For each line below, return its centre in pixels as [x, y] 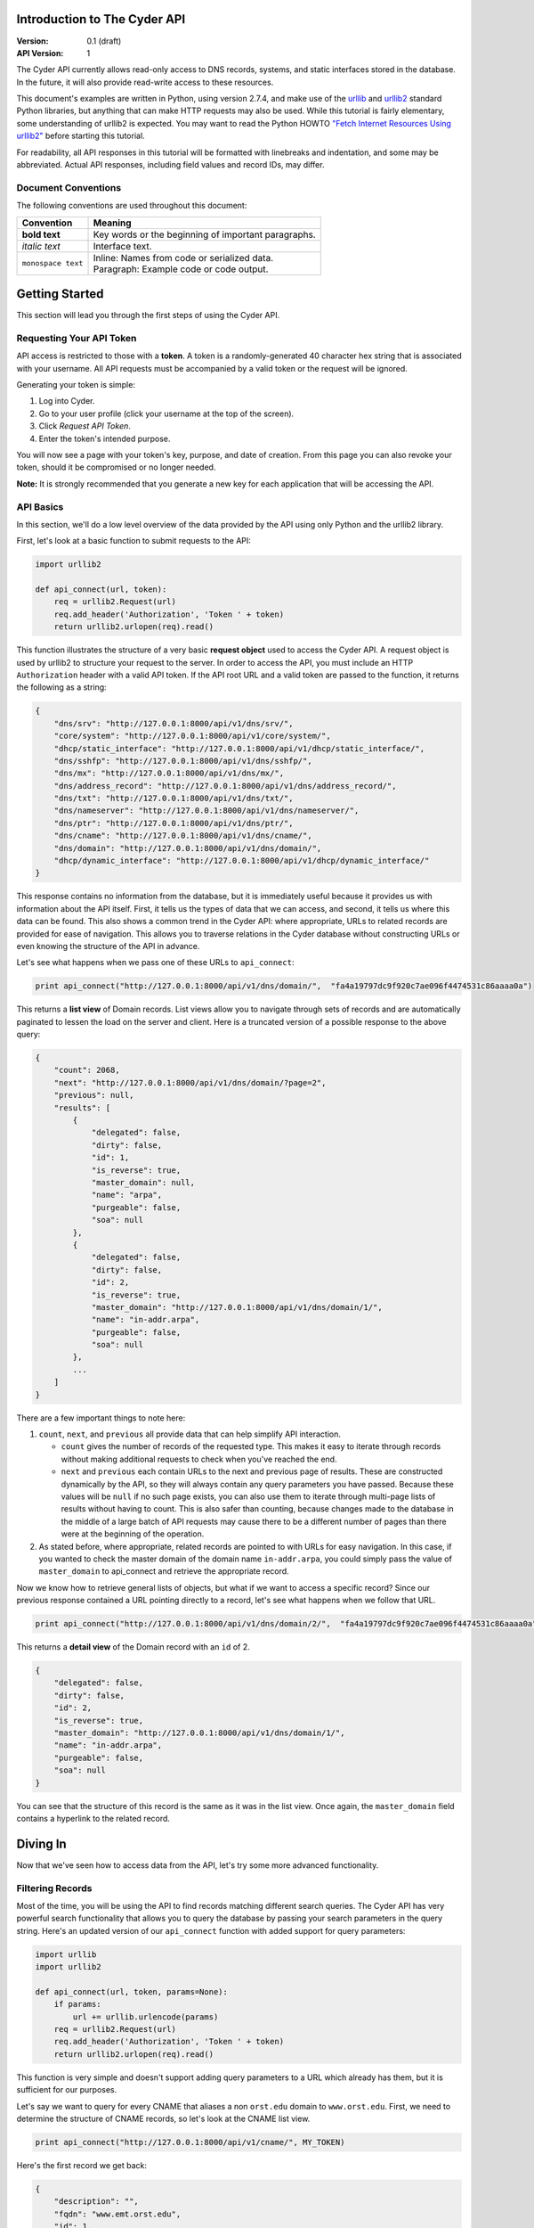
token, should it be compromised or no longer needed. [116, 467]
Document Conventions [69, 187]
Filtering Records [54, 1888]
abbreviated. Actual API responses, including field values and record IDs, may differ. [170, 165]
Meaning [113, 223]
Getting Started [60, 294]
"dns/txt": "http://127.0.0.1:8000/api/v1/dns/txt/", [174, 799]
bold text [41, 234]
